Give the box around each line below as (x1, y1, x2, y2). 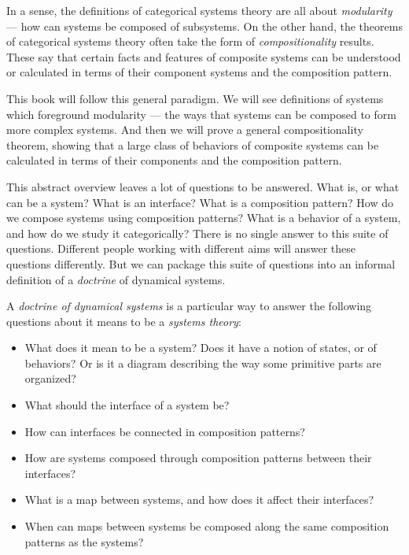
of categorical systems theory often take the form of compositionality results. (6, 33, 374, 50)
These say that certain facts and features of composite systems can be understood (6, 48, 401, 65)
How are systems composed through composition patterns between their (24, 450, 372, 466)
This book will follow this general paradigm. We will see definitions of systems (6, 90, 384, 106)
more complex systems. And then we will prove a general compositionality (6, 121, 363, 138)
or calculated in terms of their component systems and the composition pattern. (6, 64, 392, 80)
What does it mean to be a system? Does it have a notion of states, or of (24, 339, 377, 356)
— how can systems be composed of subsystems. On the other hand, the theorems (6, 17, 403, 34)
